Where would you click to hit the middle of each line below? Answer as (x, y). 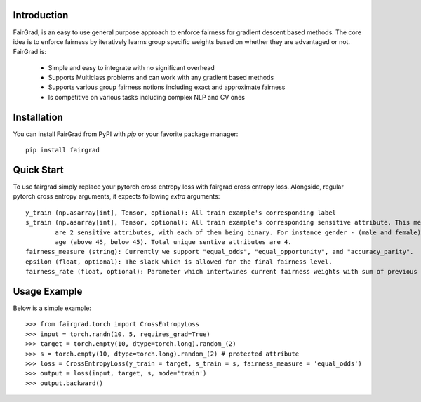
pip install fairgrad (62, 150)
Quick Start (38, 169)
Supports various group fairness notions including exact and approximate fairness (167, 87)
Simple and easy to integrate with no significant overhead (132, 67)
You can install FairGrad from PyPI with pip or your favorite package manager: (126, 134)
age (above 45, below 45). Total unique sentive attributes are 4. (173, 242)
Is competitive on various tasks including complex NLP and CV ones (147, 97)
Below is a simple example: (52, 308)
